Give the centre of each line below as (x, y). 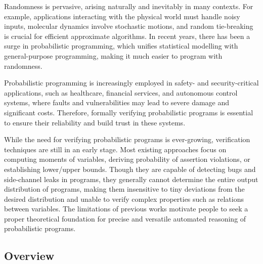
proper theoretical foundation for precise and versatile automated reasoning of (125, 218)
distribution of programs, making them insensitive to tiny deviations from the (124, 189)
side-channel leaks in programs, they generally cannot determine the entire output (131, 179)
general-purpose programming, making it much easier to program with (113, 55)
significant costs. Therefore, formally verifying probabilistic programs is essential (129, 112)
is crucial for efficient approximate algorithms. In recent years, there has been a (127, 36)
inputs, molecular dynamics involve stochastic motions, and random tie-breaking (129, 26)
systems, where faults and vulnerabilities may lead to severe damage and (117, 102)
